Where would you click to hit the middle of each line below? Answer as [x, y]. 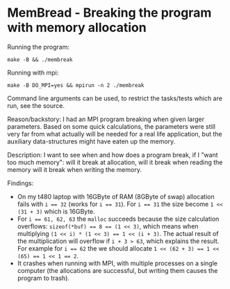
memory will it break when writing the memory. [75, 169]
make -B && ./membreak [40, 60]
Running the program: [38, 47]
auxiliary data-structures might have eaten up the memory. [91, 141]
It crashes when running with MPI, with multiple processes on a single [117, 263]
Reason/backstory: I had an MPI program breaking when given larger [106, 119]
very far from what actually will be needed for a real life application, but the [115, 134]
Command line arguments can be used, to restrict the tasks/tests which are [115, 98]
